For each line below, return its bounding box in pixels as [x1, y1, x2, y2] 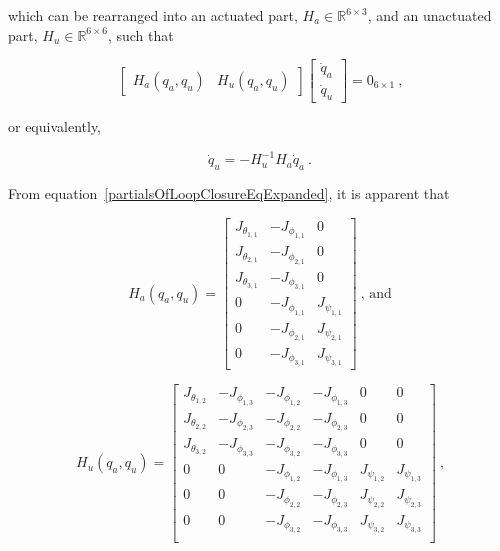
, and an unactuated [367, 5, 492, 25]
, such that [107, 24, 174, 45]
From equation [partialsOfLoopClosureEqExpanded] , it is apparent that [8, 183, 450, 204]
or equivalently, [8, 116, 102, 137]
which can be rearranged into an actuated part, [8, 5, 298, 25]
